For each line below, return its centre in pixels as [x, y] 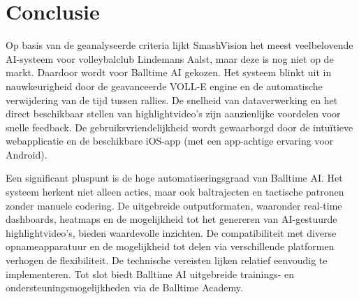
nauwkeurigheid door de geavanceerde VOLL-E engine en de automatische [164, 86]
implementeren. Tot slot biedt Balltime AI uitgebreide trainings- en [150, 274]
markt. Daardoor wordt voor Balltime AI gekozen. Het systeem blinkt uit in [169, 72]
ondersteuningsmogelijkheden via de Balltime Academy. [124, 287]
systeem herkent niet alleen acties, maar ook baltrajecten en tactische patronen [175, 192]
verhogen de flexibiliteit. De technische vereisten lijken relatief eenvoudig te [167, 260]
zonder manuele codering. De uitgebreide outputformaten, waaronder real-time [174, 205]
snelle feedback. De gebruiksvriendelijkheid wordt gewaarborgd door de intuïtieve [179, 127]
